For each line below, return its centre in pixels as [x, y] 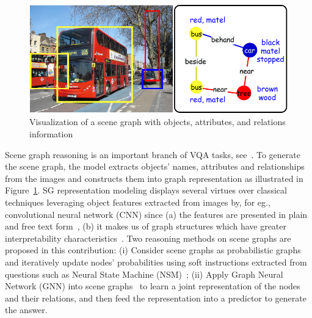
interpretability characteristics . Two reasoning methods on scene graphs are [148, 238]
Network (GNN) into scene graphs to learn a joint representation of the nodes [153, 286]
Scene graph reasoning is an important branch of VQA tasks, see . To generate [153, 154]
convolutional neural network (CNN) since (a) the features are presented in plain [156, 214]
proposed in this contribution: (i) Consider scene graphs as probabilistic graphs [153, 250]
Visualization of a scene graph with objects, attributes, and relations [158, 122]
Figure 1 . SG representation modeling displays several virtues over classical [146, 190]
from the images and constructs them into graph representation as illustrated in [154, 178]
